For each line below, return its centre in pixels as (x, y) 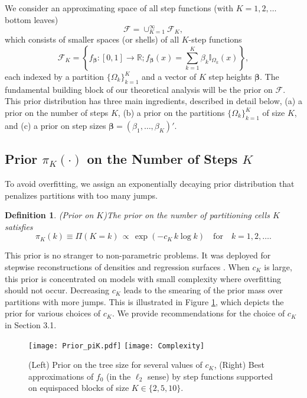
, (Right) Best (239, 365)
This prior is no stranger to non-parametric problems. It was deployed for (138, 255)
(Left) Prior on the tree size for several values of (115, 365)
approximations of (61, 376)
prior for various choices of (53, 313)
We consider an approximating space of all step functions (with (119, 8)
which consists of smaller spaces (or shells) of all (92, 39)
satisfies (19, 226)
